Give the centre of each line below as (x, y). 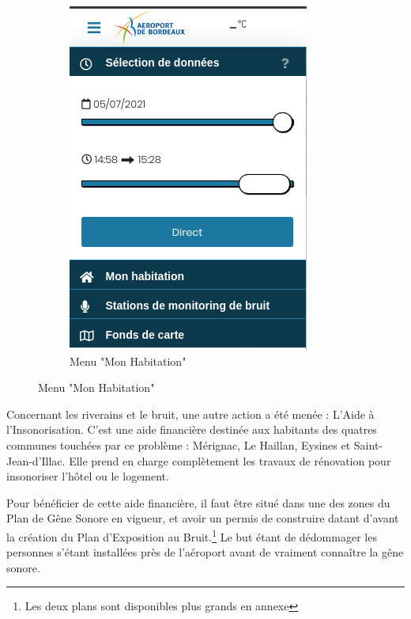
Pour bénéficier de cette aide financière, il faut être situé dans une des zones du (198, 502)
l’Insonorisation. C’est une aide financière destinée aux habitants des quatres (192, 429)
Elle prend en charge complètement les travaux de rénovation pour (230, 460)
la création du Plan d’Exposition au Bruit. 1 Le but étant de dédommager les (192, 535)
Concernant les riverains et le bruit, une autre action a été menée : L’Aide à (190, 414)
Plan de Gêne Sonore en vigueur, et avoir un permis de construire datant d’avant (203, 518)
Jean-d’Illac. (36, 460)
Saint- (368, 444)
